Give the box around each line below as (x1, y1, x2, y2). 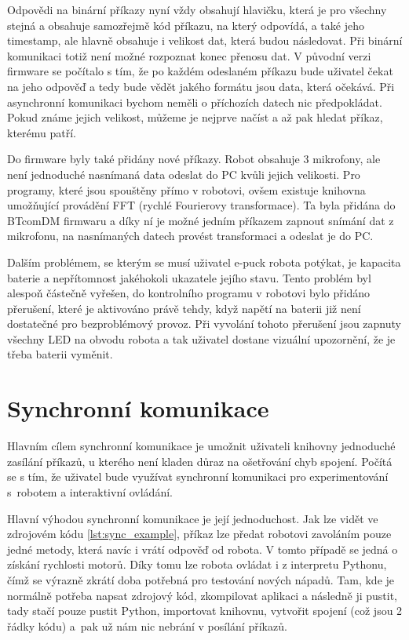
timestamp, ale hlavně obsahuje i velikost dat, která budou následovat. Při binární (7, 32, 403, 49)
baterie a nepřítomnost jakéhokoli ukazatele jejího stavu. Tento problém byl (7, 269, 371, 285)
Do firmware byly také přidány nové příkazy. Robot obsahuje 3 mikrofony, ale (7, 151, 381, 167)
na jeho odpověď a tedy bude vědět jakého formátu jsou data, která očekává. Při (7, 78, 395, 94)
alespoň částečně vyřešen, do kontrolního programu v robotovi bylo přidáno (7, 285, 371, 301)
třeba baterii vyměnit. (7, 346, 113, 362)
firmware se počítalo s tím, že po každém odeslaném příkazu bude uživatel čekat (7, 63, 393, 79)
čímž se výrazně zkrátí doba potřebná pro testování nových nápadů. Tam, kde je (7, 571, 395, 587)
